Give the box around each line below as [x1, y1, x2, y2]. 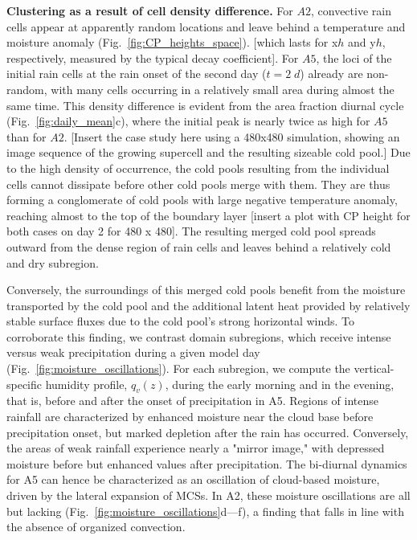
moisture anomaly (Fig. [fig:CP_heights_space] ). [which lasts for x [6, 34, 338, 51]
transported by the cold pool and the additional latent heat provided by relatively [6, 297, 411, 313]
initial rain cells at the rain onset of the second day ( [6, 65, 267, 82]
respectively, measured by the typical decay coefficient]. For [6, 49, 299, 66]
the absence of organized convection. [6, 518, 186, 535]
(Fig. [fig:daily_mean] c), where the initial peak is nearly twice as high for [6, 112, 370, 129]
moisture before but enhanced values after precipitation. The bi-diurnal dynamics [6, 455, 407, 472]
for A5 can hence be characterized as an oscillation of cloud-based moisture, [6, 471, 380, 488]
